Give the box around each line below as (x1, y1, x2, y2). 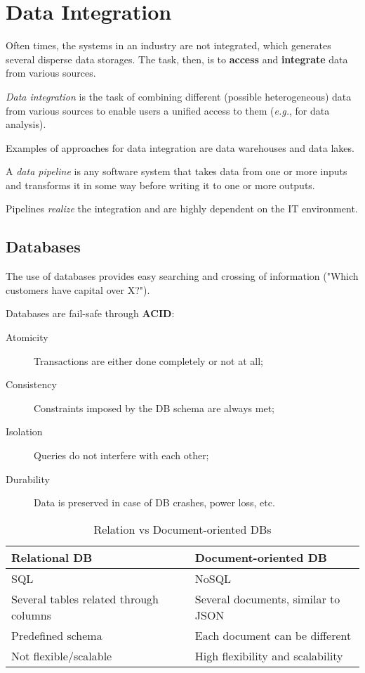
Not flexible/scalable (11, 647, 112, 664)
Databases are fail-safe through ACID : (6, 306, 175, 321)
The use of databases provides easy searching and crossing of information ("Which (6, 269, 359, 283)
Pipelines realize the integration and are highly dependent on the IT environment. (6, 201, 358, 216)
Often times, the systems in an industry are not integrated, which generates (6, 38, 331, 53)
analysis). (6, 117, 46, 132)
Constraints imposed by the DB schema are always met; (34, 400, 275, 415)
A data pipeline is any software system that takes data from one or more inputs (6, 164, 347, 179)
